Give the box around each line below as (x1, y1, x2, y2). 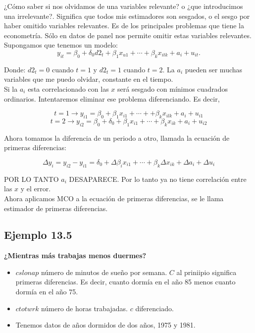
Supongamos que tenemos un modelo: (4, 40, 118, 50)
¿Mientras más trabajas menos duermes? (4, 250, 147, 261)
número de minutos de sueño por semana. (41, 267, 167, 277)
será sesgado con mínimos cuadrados (117, 83, 228, 94)
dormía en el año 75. (15, 286, 78, 297)
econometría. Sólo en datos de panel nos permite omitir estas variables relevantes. (4, 30, 252, 40)
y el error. (20, 183, 51, 194)
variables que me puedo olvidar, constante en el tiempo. (4, 74, 173, 84)
